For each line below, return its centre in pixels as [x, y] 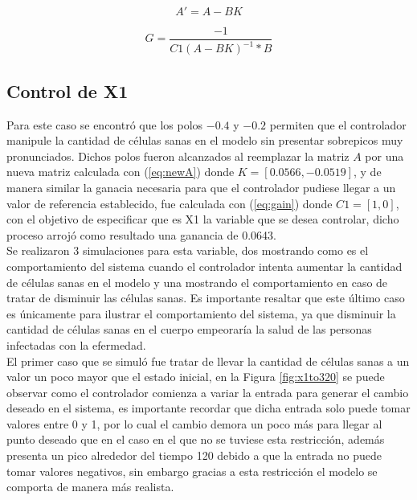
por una [384, 156]
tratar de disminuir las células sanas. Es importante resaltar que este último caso [206, 298]
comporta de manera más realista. [90, 487]
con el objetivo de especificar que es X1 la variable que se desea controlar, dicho [203, 219]
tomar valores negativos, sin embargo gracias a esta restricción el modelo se [192, 471]
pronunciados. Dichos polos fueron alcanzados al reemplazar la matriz [178, 156]
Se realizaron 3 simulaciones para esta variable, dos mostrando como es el [188, 250]
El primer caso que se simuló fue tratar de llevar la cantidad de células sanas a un [208, 361]
